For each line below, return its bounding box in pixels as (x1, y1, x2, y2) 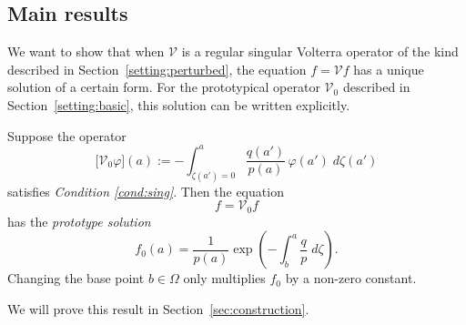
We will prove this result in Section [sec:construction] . (7, 299, 309, 318)
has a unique (353, 59, 424, 78)
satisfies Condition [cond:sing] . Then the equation (7, 181, 284, 200)
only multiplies (183, 269, 266, 288)
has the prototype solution (7, 211, 151, 230)
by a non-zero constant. (285, 269, 417, 288)
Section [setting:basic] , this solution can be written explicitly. (7, 95, 350, 114)
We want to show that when (7, 42, 165, 61)
